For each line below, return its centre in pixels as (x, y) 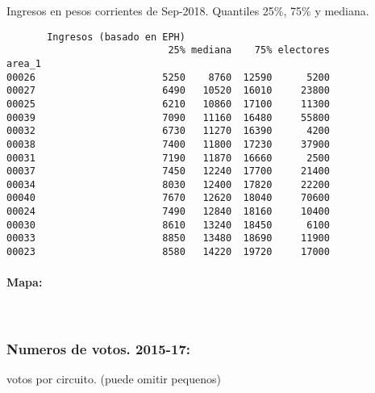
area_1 (24, 63)
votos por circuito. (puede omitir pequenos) (114, 379)
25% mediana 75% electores (249, 50)
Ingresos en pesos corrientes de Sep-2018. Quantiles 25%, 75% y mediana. (188, 10)
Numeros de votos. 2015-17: (99, 349)
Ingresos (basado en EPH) (116, 37)
